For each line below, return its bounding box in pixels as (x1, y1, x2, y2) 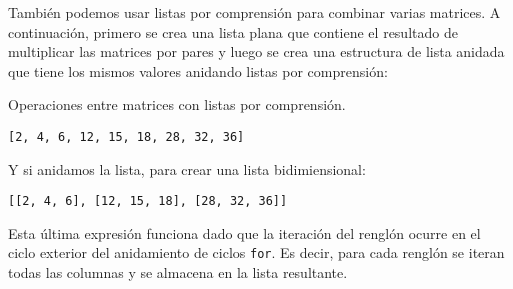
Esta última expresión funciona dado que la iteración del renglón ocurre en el (8, 222, 481, 243)
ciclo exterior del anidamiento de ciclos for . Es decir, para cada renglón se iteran (8, 242, 505, 263)
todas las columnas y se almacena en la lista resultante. (8, 262, 348, 283)
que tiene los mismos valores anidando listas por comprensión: (8, 60, 388, 81)
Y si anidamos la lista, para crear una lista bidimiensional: (8, 158, 366, 179)
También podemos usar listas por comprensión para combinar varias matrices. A (8, 2, 501, 22)
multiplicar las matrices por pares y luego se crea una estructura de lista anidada (8, 41, 505, 62)
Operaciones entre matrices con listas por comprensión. (8, 94, 346, 115)
